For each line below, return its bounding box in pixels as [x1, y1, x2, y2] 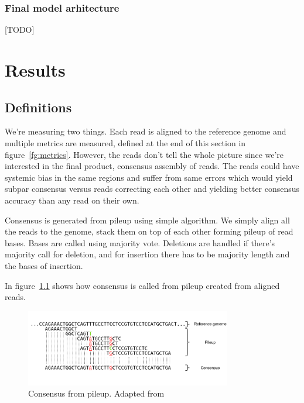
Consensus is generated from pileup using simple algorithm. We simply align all [5, 213, 290, 226]
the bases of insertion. [5, 259, 83, 271]
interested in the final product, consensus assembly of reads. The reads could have [5, 160, 299, 172]
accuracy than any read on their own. [5, 194, 139, 206]
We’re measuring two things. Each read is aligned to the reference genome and [5, 125, 286, 137]
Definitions [5, 98, 72, 116]
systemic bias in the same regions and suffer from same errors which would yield [5, 171, 293, 183]
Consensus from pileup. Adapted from [28, 387, 165, 399]
